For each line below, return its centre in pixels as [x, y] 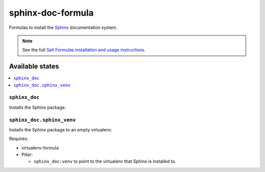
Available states [34, 66]
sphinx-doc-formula [52, 13]
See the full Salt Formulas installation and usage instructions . [84, 50]
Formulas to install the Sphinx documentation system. [63, 27]
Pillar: [27, 155]
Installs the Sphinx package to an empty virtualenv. [61, 129]
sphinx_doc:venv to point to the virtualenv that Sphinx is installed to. [105, 161]
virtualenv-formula [40, 147]
